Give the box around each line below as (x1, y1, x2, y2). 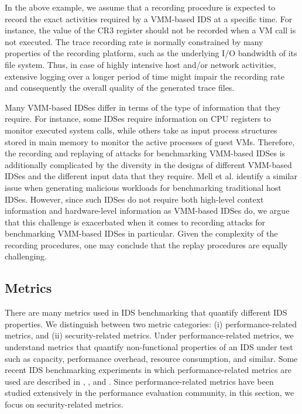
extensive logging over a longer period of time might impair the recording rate (5, 70, 284, 82)
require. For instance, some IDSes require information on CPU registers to (5, 112, 271, 125)
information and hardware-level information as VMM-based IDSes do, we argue (5, 204, 290, 217)
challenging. (5, 250, 47, 262)
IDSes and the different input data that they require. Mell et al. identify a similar (5, 170, 297, 182)
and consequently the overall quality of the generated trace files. (5, 81, 235, 94)
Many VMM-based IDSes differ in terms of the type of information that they (5, 101, 281, 113)
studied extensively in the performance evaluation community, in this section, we (5, 386, 294, 399)
